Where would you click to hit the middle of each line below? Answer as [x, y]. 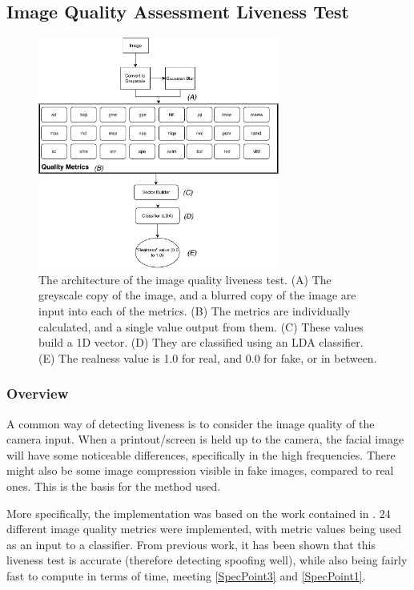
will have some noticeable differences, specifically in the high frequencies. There [201, 454]
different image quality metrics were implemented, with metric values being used [204, 529]
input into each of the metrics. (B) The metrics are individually [195, 311]
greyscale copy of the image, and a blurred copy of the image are [197, 295]
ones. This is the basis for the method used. [114, 486]
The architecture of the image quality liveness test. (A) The [185, 279]
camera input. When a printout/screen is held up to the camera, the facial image [205, 439]
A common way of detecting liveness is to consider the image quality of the [191, 423]
